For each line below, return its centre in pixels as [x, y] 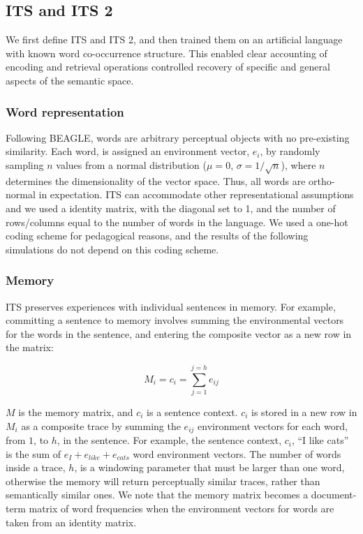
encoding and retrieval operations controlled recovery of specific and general [168, 67]
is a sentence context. [192, 412]
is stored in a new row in [304, 412]
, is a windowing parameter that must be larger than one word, [209, 467]
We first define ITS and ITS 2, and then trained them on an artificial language [174, 39]
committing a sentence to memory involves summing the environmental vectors [175, 320]
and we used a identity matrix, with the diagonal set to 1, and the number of [171, 208]
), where [298, 164]
